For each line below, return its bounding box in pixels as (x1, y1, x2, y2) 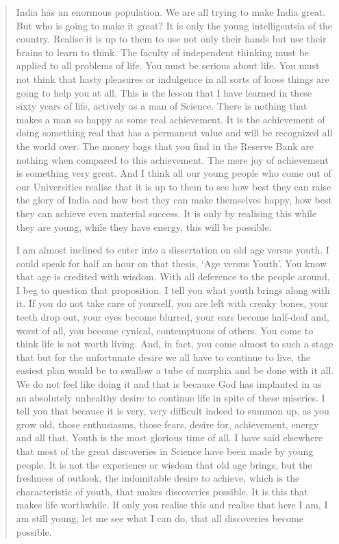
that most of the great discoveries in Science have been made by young (16, 444, 314, 458)
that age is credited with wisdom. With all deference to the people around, (16, 269, 330, 284)
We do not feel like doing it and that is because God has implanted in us (16, 377, 322, 391)
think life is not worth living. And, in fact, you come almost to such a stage (16, 336, 334, 351)
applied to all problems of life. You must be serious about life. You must (16, 58, 320, 73)
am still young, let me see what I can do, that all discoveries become (16, 510, 303, 525)
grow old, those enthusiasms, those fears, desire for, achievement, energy (16, 417, 319, 431)
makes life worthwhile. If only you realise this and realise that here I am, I (16, 497, 328, 512)
